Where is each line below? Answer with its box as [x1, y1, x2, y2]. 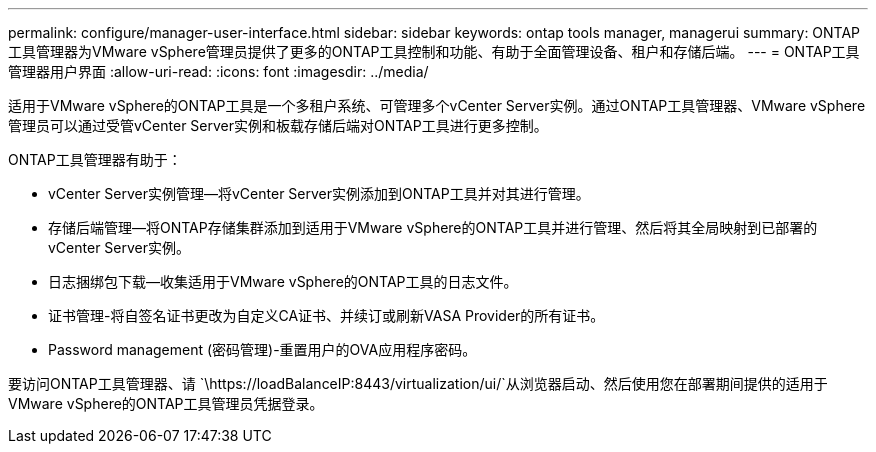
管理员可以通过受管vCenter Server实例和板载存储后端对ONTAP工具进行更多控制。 [8, 117, 548, 134]
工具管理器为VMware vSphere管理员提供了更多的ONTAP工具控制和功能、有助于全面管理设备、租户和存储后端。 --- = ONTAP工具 [8, 43, 860, 60]
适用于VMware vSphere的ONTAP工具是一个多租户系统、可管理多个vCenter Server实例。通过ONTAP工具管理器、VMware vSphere [8, 97, 866, 114]
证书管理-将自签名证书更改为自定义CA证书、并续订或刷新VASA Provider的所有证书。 [48, 307, 605, 324]
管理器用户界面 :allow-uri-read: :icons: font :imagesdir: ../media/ [8, 63, 429, 80]
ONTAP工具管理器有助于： [8, 151, 182, 168]
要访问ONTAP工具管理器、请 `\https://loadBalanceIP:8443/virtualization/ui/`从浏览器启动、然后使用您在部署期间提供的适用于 [8, 375, 828, 392]
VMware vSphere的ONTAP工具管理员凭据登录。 [8, 395, 324, 412]
